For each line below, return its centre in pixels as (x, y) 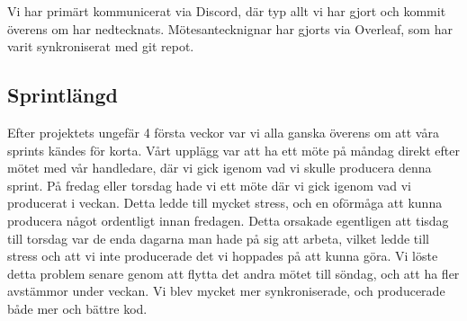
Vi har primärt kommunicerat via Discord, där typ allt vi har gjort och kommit (227, 11)
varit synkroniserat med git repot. (101, 46)
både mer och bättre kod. (77, 308)
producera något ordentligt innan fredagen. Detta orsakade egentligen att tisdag (228, 220)
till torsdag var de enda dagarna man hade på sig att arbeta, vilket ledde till (218, 238)
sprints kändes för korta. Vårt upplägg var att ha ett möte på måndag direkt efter (233, 150)
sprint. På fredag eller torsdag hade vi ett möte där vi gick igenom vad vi (209, 185)
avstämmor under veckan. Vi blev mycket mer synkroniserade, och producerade (226, 291)
